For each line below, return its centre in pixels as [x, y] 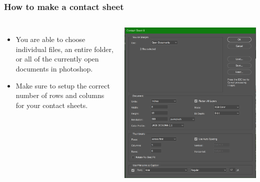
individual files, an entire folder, [64, 49]
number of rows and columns [60, 95]
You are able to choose [50, 39]
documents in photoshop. [54, 68]
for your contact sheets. [52, 105]
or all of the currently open [57, 59]
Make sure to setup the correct [63, 85]
